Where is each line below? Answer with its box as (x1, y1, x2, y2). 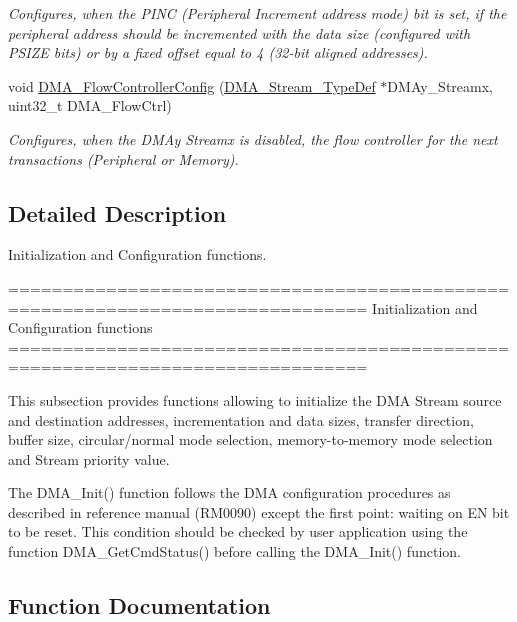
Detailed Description (8, 197, 227, 228)
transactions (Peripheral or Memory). (8, 148, 239, 169)
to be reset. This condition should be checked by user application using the (8, 521, 468, 542)
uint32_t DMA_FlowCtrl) (8, 95, 172, 116)
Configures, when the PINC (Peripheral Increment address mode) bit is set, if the (8, 3, 507, 23)
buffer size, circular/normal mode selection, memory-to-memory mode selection (8, 429, 493, 450)
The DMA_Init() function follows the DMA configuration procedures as (8, 482, 451, 503)
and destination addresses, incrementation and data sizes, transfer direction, (8, 409, 474, 430)
